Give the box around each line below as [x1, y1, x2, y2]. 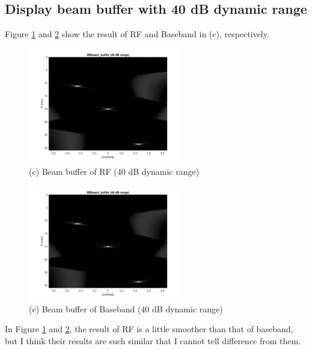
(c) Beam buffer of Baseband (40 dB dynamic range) [29, 302, 223, 315]
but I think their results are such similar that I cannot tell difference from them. [5, 334, 301, 347]
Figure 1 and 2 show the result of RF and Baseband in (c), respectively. [5, 28, 269, 40]
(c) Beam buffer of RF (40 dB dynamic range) [29, 165, 200, 177]
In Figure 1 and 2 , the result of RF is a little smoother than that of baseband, [5, 323, 293, 335]
